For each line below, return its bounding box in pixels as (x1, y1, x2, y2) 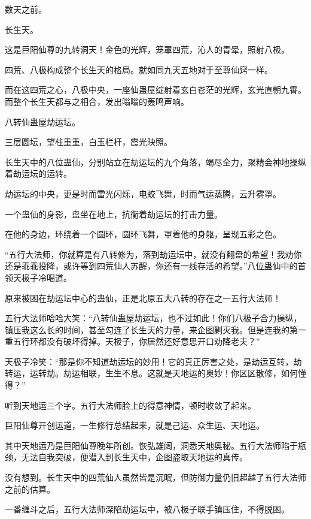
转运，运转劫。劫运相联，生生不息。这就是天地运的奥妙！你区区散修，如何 (5, 367, 298, 379)
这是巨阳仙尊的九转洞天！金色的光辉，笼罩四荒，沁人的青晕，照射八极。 (5, 43, 289, 56)
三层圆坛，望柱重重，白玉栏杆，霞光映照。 (5, 135, 172, 148)
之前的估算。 (5, 482, 55, 495)
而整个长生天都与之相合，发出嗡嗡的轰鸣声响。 (5, 95, 189, 107)
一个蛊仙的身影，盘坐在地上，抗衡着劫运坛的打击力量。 (5, 207, 222, 220)
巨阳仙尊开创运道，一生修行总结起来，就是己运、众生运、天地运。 (5, 419, 264, 432)
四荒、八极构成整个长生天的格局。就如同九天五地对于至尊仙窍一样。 (5, 63, 273, 76)
